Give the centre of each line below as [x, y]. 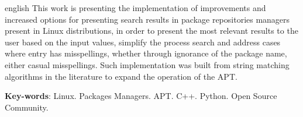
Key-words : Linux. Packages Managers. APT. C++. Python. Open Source [141, 96]
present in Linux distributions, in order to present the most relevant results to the [151, 31]
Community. [27, 107]
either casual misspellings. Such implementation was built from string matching [147, 64]
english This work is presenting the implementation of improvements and [135, 8]
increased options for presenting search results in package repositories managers [147, 19]
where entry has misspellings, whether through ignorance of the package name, [146, 53]
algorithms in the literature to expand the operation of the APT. [121, 76]
